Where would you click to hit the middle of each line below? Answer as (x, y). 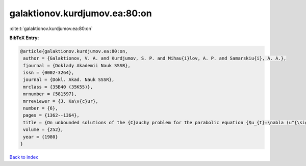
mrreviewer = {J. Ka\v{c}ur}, (61, 101)
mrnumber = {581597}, (50, 94)
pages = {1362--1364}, (52, 115)
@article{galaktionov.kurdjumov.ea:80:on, (74, 51)
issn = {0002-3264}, (49, 73)
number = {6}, (41, 108)
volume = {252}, (43, 130)
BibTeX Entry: (24, 38)
